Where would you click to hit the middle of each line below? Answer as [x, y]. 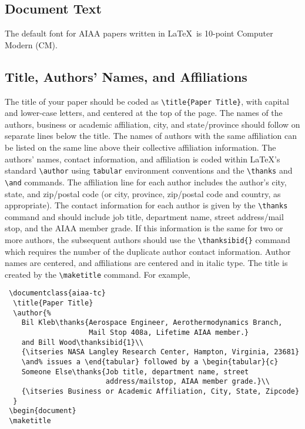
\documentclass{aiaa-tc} [57, 293]
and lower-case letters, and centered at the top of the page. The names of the [144, 113]
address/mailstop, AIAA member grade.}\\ [188, 382]
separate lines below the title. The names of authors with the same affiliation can [151, 136]
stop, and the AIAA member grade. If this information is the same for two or [144, 228]
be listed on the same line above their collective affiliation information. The [140, 147]
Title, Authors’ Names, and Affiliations [126, 76]
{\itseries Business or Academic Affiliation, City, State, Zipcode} [160, 392]
